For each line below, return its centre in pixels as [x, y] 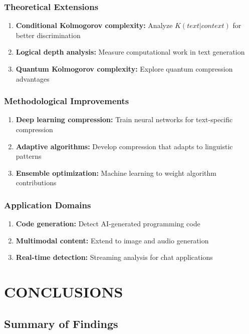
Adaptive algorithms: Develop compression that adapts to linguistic [124, 146]
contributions [36, 183]
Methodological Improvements [67, 101]
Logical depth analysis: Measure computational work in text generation [130, 52]
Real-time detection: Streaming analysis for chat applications [114, 257]
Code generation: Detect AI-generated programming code [108, 224]
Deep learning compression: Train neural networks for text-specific [124, 119]
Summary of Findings [61, 323]
